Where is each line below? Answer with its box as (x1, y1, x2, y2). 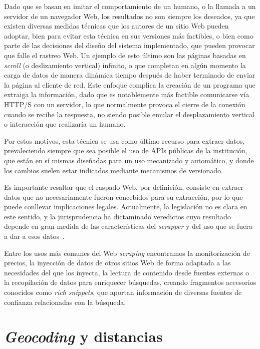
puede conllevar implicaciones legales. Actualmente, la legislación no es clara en (4, 201, 247, 212)
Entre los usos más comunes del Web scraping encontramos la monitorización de (4, 247, 250, 258)
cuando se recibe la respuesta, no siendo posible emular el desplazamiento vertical (4, 109, 254, 119)
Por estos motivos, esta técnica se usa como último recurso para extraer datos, (4, 135, 245, 146)
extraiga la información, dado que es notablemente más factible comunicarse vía (4, 89, 249, 100)
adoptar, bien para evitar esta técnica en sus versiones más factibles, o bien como (4, 30, 253, 41)
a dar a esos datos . (4, 231, 65, 241)
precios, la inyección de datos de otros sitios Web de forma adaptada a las (4, 257, 231, 268)
